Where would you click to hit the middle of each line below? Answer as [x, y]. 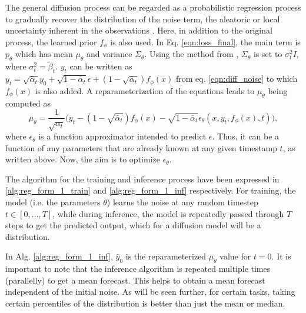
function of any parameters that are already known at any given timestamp [141, 147]
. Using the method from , [192, 54]
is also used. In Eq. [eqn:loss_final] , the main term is [205, 41]
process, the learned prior [51, 41]
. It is [281, 256]
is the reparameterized [166, 256]
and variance [109, 54]
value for [235, 256]
